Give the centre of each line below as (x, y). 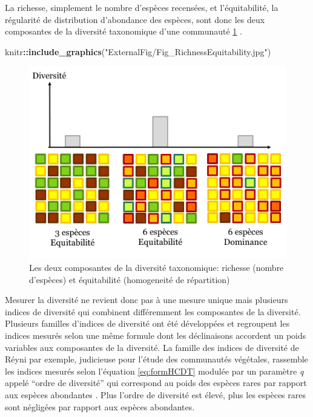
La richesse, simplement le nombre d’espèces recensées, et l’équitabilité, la (142, 7)
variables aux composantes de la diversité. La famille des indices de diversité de (152, 347)
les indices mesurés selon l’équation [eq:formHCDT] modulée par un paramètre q (154, 371)
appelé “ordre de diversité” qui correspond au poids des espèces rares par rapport (156, 383)
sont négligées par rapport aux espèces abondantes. (100, 406)
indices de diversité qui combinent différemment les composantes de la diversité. (153, 311)
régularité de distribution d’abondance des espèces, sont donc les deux (135, 19)
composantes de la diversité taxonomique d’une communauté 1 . (124, 31)
